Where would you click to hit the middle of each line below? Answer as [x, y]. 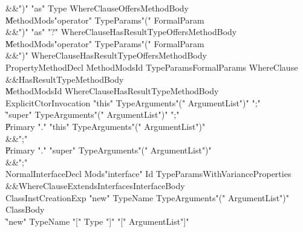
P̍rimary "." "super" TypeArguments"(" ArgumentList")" [109, 150]
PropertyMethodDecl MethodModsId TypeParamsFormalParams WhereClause [152, 67]
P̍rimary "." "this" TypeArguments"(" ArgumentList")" [106, 126]
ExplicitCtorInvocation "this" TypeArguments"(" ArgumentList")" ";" [133, 102]
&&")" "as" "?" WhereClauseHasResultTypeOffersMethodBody [121, 32]
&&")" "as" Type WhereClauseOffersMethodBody [97, 8]
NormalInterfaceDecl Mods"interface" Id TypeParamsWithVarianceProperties [148, 174]
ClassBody [25, 209]
